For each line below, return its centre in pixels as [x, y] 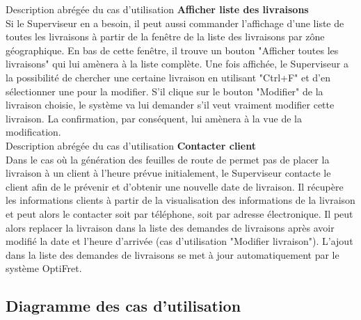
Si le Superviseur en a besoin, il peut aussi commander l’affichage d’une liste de [175, 23]
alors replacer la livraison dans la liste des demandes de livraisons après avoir [170, 227]
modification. [33, 132]
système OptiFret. [44, 268]
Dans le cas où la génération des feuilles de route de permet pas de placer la [168, 159]
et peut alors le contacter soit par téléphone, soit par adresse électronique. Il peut [179, 213]
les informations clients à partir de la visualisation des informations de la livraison [180, 200]
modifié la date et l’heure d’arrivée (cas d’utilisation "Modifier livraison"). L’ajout [179, 241]
